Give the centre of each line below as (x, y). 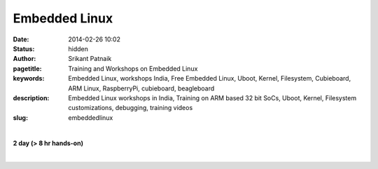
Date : (21, 39)
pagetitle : (27, 68)
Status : (24, 48)
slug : (20, 117)
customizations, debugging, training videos (131, 108)
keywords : (29, 79)
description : (31, 97)
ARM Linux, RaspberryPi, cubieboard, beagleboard (141, 88)
